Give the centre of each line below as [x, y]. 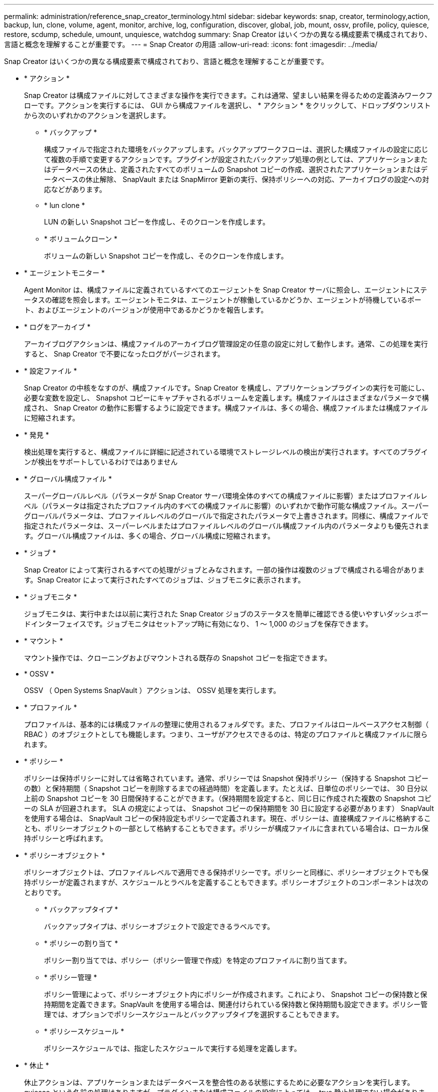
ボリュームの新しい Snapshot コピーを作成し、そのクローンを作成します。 [166, 256]
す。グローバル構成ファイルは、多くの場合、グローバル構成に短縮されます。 [149, 536]
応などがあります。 [75, 189]
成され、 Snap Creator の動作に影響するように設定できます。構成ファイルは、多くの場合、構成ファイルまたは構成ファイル [226, 408]
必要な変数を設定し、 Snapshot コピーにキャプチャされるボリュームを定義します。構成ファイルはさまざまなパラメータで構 [226, 398]
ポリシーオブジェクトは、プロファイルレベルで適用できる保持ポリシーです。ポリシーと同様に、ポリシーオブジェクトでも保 [226, 872]
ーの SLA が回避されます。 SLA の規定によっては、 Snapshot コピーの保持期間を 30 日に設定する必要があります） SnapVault [229, 808]
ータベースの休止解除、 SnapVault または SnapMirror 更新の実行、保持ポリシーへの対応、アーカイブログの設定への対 [237, 179]
